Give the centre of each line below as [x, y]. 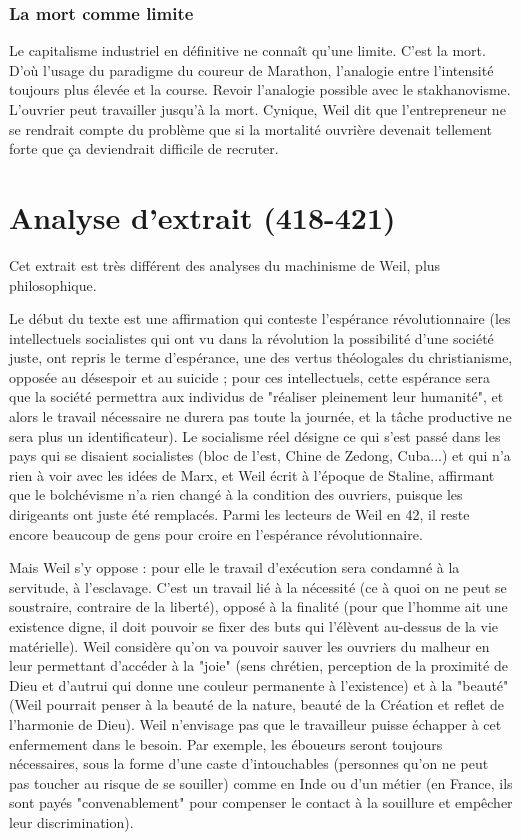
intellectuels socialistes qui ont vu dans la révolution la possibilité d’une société [251, 337]
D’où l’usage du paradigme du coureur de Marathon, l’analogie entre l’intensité [251, 69]
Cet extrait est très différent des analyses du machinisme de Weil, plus [225, 264]
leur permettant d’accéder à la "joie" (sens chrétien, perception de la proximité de [258, 665]
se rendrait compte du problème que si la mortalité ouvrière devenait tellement [250, 128]
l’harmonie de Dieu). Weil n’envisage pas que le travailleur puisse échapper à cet [255, 723]
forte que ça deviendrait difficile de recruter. [144, 148]
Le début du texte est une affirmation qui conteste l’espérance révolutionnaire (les [260, 318]
